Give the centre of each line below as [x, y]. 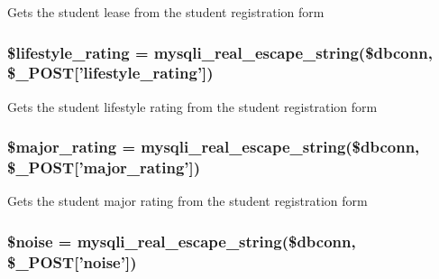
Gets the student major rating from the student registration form [187, 201]
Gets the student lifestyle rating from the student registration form [192, 106]
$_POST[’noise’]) [72, 261]
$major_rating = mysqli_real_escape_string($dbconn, [214, 147]
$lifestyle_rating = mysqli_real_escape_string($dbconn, [220, 52]
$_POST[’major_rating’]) [104, 167]
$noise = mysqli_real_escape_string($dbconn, [182, 241]
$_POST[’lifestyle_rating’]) [110, 73]
